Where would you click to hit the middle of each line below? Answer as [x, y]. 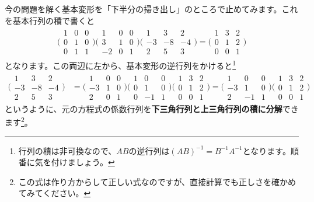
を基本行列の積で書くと [50, 20]
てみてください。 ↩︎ [55, 193]
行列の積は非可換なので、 [67, 150]
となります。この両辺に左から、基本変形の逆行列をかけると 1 [121, 65]
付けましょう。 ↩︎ [83, 162]
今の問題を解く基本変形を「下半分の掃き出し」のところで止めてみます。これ [151, 9]
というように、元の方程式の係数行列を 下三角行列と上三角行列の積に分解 [144, 108]
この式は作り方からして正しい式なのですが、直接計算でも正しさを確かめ [157, 181]
